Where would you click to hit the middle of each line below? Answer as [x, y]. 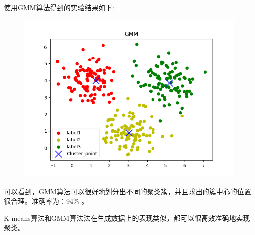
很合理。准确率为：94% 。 [46, 201]
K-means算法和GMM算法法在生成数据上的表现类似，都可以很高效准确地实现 [127, 217]
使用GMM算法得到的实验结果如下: [59, 8]
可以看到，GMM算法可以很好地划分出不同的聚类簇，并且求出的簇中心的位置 [127, 191]
